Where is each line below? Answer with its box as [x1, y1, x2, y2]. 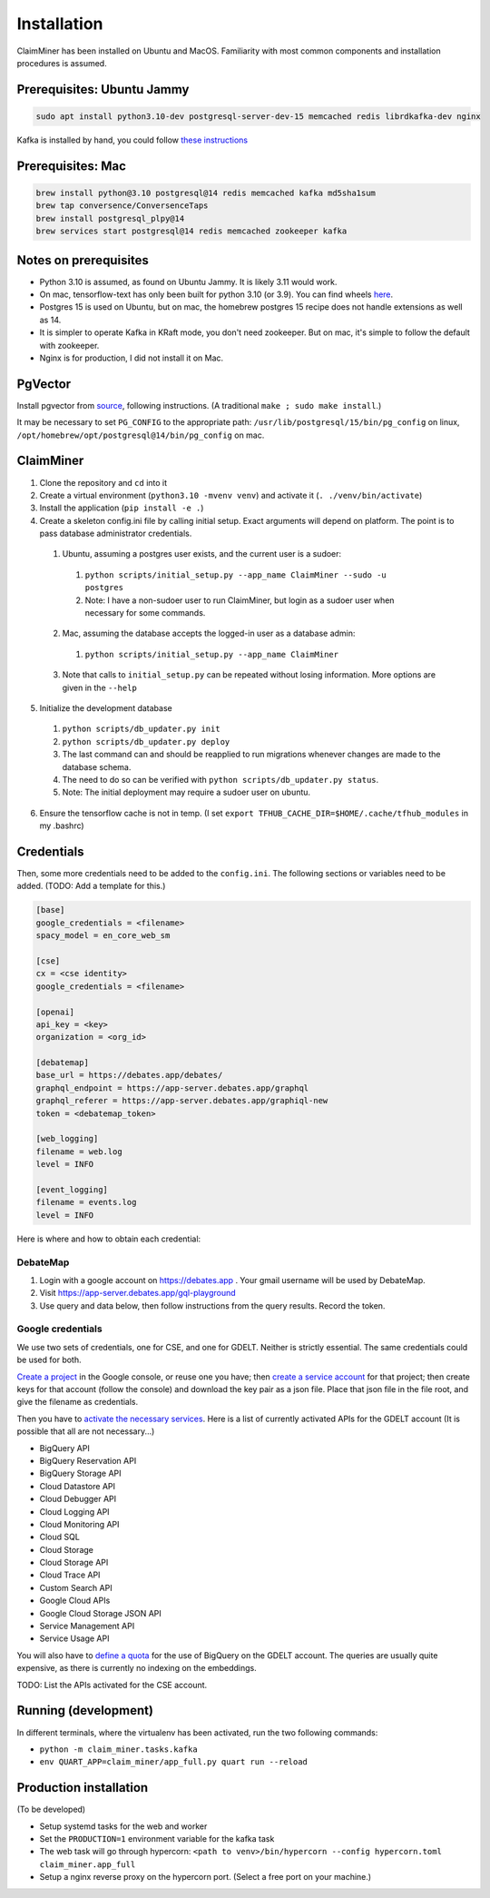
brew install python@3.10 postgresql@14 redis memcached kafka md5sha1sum [35, 187, 377, 198]
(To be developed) [16, 1804, 86, 1815]
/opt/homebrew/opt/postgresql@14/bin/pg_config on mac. [16, 430, 265, 440]
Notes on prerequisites [16, 252, 150, 268]
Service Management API [39, 1621, 135, 1632]
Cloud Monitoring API [39, 1518, 120, 1529]
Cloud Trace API [39, 1569, 101, 1580]
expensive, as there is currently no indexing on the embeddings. [16, 1663, 258, 1674]
